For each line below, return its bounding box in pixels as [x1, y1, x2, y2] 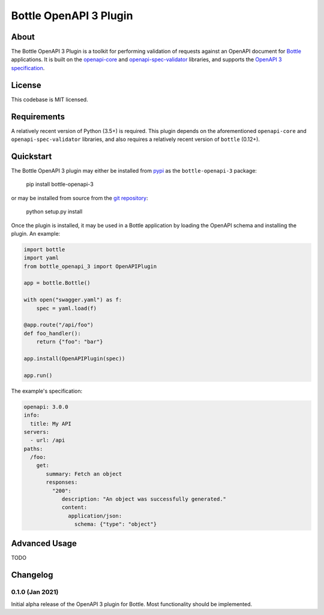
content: [61, 504, 88, 511]
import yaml [23, 255, 59, 261]
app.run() [23, 372, 53, 379]
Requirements [11, 111, 65, 122]
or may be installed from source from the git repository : [11, 194, 148, 201]
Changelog [11, 569, 53, 580]
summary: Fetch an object [46, 471, 122, 477]
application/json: [68, 512, 122, 519]
